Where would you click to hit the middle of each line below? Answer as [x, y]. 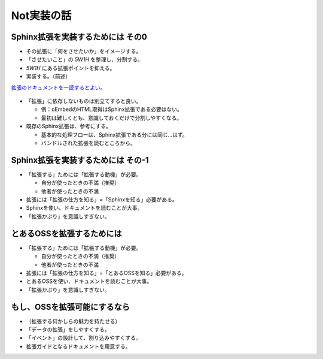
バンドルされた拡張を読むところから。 [88, 143]
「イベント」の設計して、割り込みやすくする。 [83, 338]
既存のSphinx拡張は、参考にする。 [69, 126]
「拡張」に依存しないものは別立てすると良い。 [84, 101]
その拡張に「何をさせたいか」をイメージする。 [84, 52]
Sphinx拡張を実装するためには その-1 [80, 160]
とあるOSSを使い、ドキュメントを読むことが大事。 [89, 281]
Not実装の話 [41, 16]
